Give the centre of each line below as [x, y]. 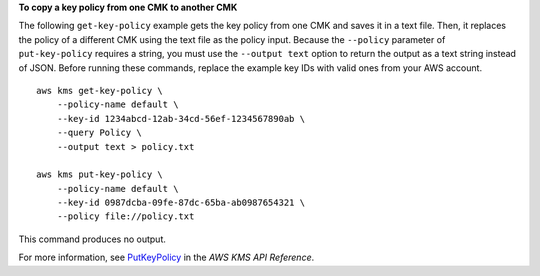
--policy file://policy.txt [125, 216]
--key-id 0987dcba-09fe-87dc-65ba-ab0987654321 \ [180, 203]
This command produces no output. [92, 239]
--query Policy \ [99, 133]
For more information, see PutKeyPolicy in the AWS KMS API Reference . [166, 257]
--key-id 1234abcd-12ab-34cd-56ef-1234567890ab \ [180, 118]
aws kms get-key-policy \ [100, 90]
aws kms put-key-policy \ [100, 174]
